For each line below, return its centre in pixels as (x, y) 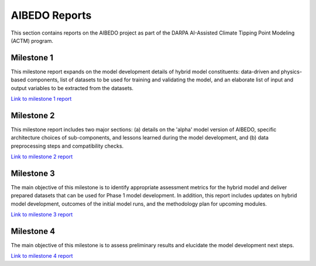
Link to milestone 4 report (42, 256)
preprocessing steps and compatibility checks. (67, 146)
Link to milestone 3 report (42, 214)
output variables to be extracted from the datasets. (72, 88)
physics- (292, 71)
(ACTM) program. (32, 40)
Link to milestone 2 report (42, 157)
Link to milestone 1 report (41, 99)
